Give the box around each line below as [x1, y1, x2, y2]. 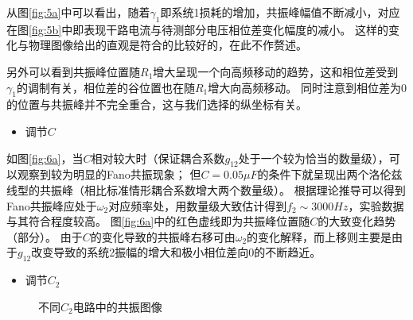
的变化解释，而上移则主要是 [247, 228, 392, 245]
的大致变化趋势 [318, 213, 396, 229]
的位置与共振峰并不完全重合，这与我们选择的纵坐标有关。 [6, 96, 307, 113]
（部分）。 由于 [6, 228, 83, 245]
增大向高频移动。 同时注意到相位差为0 [208, 79, 407, 95]
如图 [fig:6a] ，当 [6, 149, 84, 166]
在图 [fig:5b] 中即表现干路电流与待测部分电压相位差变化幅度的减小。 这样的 [6, 21, 388, 37]
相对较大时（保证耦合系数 [91, 149, 225, 166]
